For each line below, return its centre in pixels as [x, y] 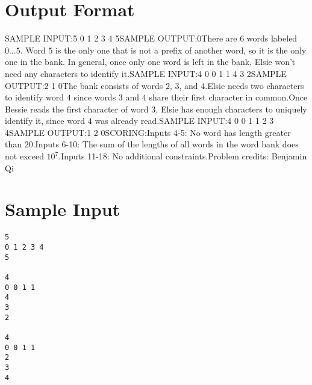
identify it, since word [45, 121]
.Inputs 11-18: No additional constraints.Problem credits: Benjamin [183, 156]
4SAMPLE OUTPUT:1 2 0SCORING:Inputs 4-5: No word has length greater [148, 132]
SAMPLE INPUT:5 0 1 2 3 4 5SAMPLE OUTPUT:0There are [121, 38]
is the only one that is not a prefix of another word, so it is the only [181, 50]
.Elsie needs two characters [254, 85]
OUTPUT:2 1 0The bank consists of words [84, 85]
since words [95, 97]
